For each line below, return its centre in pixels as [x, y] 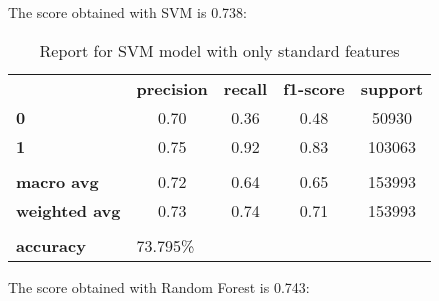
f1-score [314, 88]
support [392, 88]
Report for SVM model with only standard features [219, 50]
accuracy [51, 245]
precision [172, 88]
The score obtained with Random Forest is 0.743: [159, 286]
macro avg [57, 181]
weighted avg [68, 210]
